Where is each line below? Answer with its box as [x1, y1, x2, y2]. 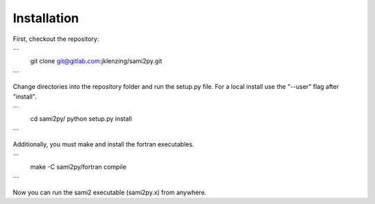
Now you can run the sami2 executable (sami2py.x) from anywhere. [12, 188, 207, 196]
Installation [12, 10, 79, 26]
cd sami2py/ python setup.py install [30, 114, 132, 123]
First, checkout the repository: [12, 35, 99, 43]
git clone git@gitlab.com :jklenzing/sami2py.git [30, 57, 162, 65]
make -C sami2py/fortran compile [30, 162, 126, 171]
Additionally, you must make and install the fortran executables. [12, 140, 194, 148]
